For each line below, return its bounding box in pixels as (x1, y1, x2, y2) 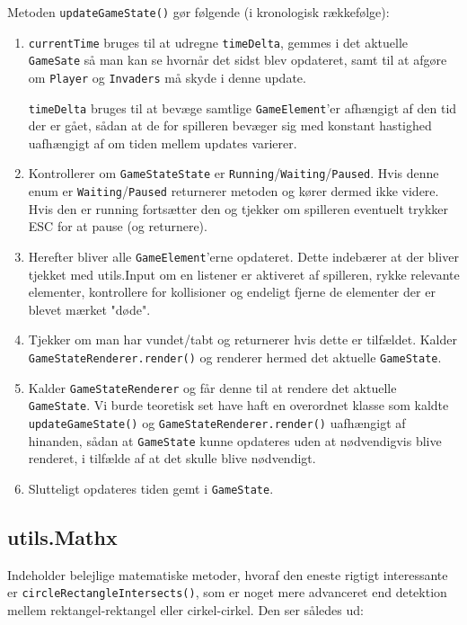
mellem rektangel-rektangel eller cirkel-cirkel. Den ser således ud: (7, 600, 364, 619)
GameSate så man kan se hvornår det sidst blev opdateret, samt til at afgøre (28, 50, 447, 69)
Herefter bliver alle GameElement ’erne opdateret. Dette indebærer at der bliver (28, 246, 459, 265)
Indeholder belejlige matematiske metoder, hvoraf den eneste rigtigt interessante (7, 565, 448, 584)
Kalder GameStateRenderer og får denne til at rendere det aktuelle (28, 378, 397, 397)
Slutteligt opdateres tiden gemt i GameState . (28, 478, 274, 497)
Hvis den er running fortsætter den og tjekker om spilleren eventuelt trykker (28, 199, 449, 218)
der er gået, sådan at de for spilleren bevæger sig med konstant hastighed (28, 116, 432, 135)
